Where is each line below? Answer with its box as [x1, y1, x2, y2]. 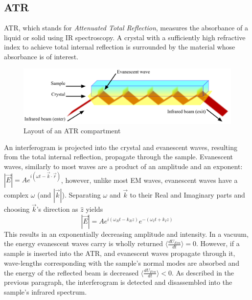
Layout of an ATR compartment [23, 125, 121, 136]
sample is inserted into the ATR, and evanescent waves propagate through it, [4, 248, 235, 258]
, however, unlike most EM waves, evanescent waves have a [61, 175, 238, 185]
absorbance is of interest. [4, 51, 78, 61]
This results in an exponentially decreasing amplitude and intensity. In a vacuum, [4, 228, 249, 239]
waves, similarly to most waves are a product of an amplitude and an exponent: [4, 161, 243, 171]
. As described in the [172, 267, 234, 277]
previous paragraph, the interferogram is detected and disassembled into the [4, 277, 232, 287]
